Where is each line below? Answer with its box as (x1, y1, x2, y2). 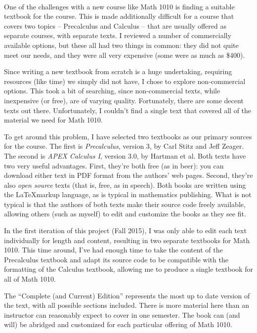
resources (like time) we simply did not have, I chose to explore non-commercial (4, 76, 246, 86)
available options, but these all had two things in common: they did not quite (4, 40, 239, 50)
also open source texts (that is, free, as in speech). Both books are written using (4, 179, 246, 190)
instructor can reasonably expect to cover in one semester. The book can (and (4, 309, 240, 320)
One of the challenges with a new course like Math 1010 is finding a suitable (4, 1, 235, 11)
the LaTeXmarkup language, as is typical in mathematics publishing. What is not (4, 189, 252, 200)
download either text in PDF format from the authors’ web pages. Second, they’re (4, 170, 253, 180)
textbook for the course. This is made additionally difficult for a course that (4, 11, 234, 21)
